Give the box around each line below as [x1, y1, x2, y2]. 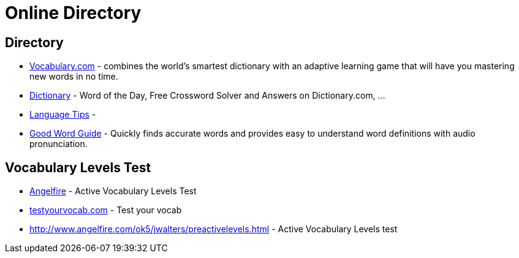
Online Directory [5, 2, 142, 23]
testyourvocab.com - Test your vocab [29, 205, 182, 216]
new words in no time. [29, 71, 118, 82]
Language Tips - [29, 109, 96, 120]
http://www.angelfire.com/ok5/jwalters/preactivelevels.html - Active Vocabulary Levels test [29, 224, 398, 235]
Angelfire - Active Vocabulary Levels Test [29, 186, 197, 197]
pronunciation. [29, 138, 88, 150]
